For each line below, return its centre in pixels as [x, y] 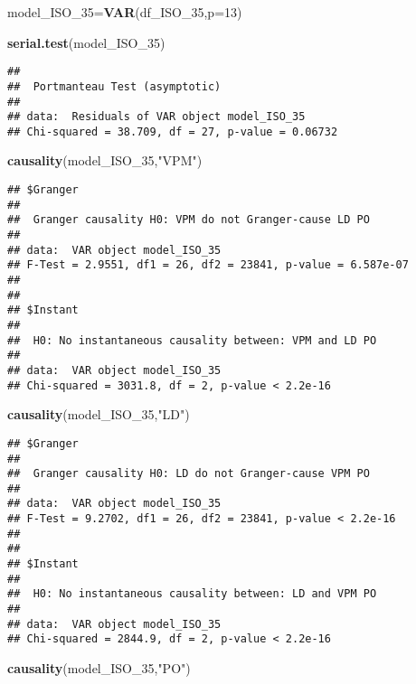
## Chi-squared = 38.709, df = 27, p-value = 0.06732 [173, 131]
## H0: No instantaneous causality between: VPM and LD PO [192, 340]
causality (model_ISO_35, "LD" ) [99, 414]
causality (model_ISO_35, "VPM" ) [105, 160]
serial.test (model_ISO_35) [86, 42]
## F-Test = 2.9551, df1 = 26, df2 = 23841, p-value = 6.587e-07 [208, 265]
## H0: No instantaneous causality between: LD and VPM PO [192, 594]
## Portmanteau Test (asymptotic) [114, 86]
